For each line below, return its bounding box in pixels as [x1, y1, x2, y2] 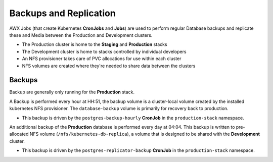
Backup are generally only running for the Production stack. [9, 89, 135, 95]
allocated [9, 131, 29, 137]
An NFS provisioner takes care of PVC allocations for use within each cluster [22, 56, 181, 62]
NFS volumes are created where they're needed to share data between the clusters [22, 63, 196, 69]
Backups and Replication [9, 8, 116, 19]
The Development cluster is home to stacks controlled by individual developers [22, 48, 187, 55]
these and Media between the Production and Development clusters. [9, 32, 153, 38]
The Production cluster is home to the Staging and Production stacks [22, 41, 167, 47]
